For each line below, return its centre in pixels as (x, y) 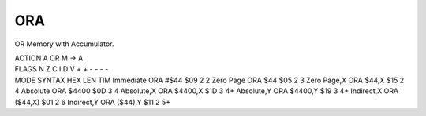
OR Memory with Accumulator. (64, 44)
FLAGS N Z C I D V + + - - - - (62, 69)
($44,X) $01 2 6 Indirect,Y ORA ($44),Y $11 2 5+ (93, 102)
